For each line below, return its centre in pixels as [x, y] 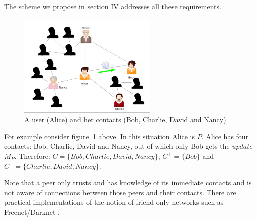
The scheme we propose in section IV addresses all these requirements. [113, 6]
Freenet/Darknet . [32, 212]
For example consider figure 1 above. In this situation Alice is [100, 136]
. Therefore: [32, 156]
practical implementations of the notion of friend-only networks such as [114, 202]
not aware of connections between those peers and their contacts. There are [120, 192]
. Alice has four [225, 136]
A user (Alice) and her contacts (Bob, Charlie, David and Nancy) [125, 120]
